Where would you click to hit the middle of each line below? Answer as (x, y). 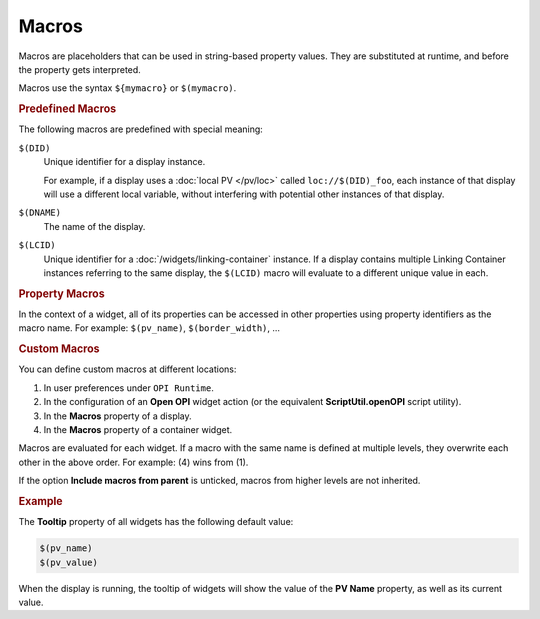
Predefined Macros (67, 109)
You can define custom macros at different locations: (127, 369)
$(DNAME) (40, 213)
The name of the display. (94, 226)
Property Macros (61, 293)
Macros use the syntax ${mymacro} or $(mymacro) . (127, 88)
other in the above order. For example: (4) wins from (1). (133, 462)
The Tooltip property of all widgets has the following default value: (156, 522)
